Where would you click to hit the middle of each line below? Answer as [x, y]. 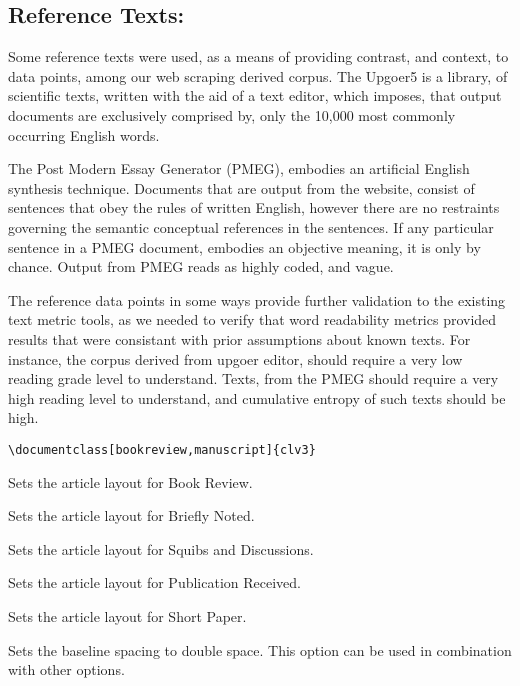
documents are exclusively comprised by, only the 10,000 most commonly [232, 114]
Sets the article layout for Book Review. [130, 481]
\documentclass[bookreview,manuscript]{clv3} [162, 449]
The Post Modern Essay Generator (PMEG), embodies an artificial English [239, 168]
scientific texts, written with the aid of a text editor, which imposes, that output [255, 95]
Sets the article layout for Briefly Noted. [131, 515]
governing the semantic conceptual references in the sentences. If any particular [251, 226]
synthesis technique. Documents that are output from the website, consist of [241, 187]
